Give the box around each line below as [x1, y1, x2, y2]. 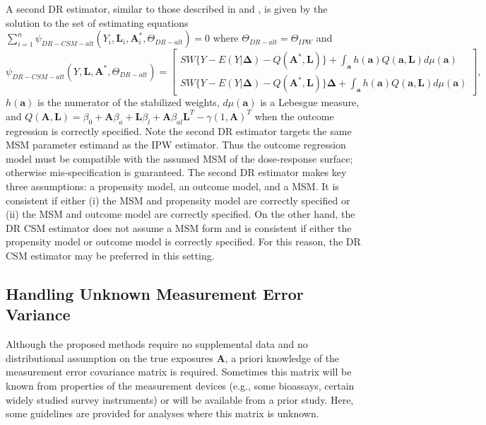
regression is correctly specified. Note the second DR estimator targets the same [6, 123, 352, 138]
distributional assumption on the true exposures [6, 350, 213, 365]
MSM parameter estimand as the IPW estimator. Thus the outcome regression [6, 137, 346, 152]
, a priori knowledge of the [225, 350, 340, 365]
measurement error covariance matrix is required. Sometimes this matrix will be [6, 364, 352, 379]
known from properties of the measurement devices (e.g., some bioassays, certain [6, 378, 355, 392]
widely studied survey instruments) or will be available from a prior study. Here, [6, 392, 354, 407]
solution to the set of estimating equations [6, 15, 189, 30]
